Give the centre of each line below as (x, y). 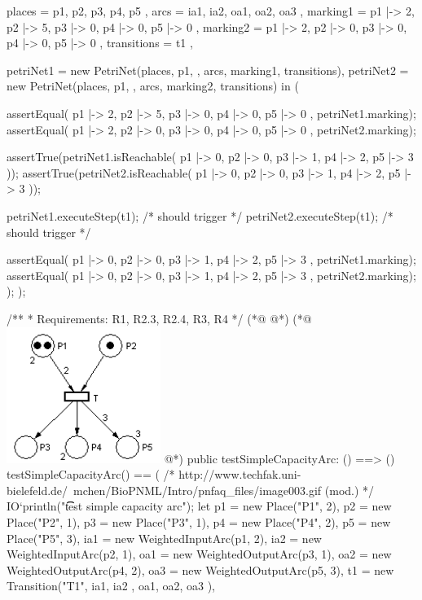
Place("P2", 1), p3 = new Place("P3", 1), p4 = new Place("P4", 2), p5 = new (199, 522)
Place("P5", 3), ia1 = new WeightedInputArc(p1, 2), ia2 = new (164, 538)
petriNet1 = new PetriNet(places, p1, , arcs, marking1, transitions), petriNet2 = (208, 70)
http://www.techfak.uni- (240, 474)
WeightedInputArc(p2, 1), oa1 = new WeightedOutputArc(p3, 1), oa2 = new (199, 554)
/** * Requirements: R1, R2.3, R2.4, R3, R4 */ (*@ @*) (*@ (159, 318)
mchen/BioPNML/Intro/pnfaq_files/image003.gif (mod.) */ (224, 490)
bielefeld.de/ (37, 490)
